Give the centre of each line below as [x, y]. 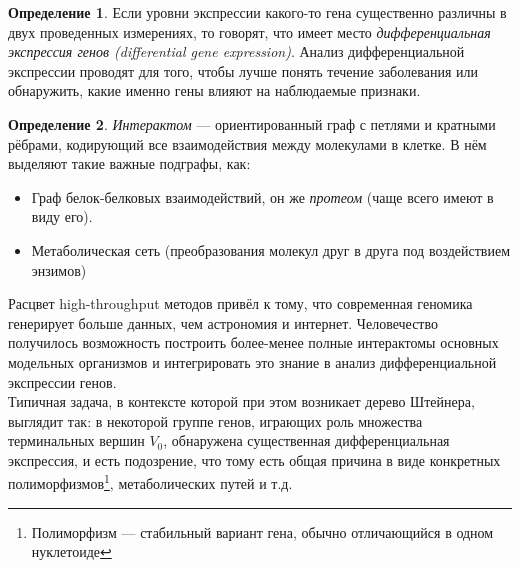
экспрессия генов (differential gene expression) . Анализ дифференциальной [236, 51]
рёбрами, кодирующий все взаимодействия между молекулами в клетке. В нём [247, 143]
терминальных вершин [76, 440]
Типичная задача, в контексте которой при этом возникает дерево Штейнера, [241, 401]
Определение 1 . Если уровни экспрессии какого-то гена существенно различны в [257, 12]
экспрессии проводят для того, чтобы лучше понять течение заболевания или [243, 70]
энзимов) [59, 269]
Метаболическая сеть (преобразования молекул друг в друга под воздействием [271, 249]
